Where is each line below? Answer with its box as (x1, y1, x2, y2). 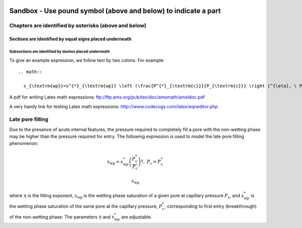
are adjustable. (121, 214, 152, 220)
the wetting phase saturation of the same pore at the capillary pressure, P (9, 203, 163, 209)
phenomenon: (9, 140, 39, 146)
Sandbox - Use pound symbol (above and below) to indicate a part (9, 7, 221, 15)
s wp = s (107, 159, 123, 166)
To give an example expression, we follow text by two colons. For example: (9, 57, 165, 63)
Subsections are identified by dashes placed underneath (9, 49, 110, 54)
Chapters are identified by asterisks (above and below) (9, 22, 146, 29)
